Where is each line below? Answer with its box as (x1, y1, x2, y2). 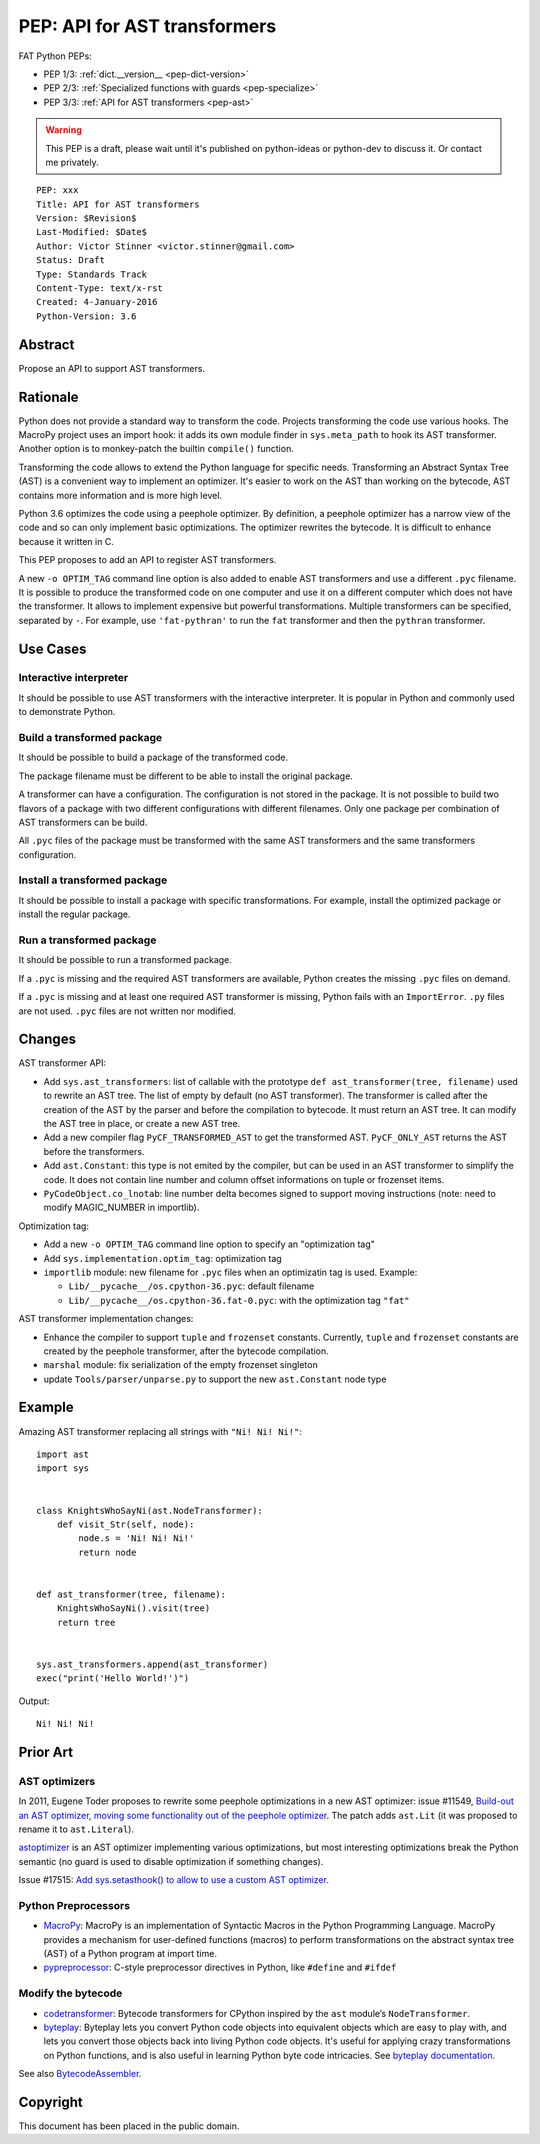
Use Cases (18, 640, 87, 657)
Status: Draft (36, 255, 105, 266)
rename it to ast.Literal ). (18, 1823, 135, 1835)
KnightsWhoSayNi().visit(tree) (56, 1603, 211, 1614)
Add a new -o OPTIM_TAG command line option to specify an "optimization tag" (43, 1238, 375, 1250)
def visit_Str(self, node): (56, 1518, 195, 1530)
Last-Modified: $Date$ (36, 226, 148, 238)
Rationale (18, 388, 79, 405)
